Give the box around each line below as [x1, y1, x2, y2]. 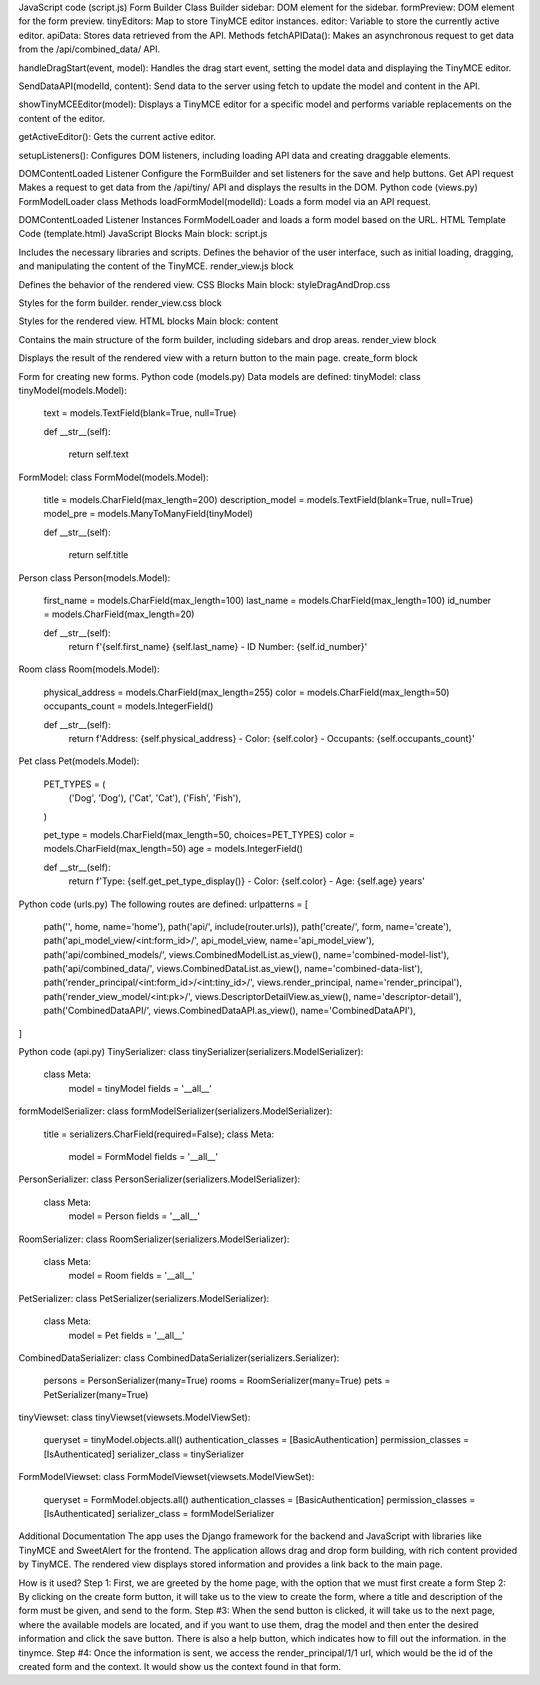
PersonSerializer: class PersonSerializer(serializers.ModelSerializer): [18, 1173, 301, 1185]
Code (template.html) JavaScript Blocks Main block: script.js [18, 228, 268, 240]
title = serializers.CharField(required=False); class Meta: [43, 1128, 275, 1140]
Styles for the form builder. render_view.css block [18, 297, 222, 309]
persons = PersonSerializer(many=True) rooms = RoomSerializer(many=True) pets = [43, 1375, 391, 1387]
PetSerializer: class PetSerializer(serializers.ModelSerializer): [18, 1292, 270, 1304]
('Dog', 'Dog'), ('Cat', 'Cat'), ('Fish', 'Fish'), [68, 792, 242, 804]
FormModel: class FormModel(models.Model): [18, 471, 209, 483]
